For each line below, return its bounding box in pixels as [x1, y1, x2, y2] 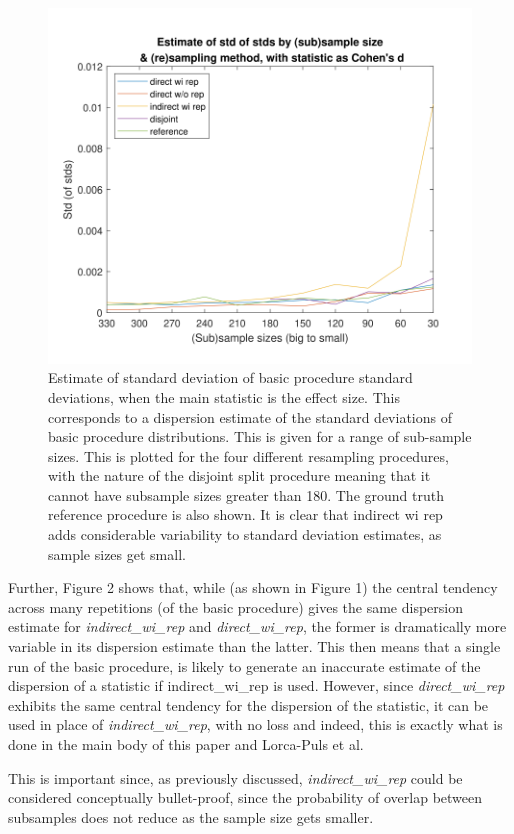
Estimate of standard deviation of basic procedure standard [48, 367, 413, 388]
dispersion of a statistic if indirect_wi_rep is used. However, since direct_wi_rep [8, 675, 505, 696]
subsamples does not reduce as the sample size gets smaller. [8, 806, 374, 827]
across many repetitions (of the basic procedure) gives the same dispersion [8, 596, 463, 617]
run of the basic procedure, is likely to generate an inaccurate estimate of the [8, 655, 481, 676]
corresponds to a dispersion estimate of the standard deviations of [48, 406, 452, 427]
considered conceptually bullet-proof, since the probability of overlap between [8, 787, 483, 808]
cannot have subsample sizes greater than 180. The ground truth [48, 484, 444, 505]
